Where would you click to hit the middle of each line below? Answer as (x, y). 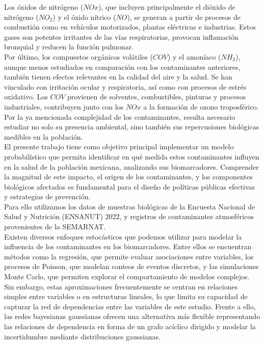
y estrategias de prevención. (47, 196)
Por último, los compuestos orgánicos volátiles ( (78, 56)
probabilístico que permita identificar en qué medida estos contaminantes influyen (132, 156)
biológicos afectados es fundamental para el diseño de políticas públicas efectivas (130, 186)
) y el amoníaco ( (194, 56)
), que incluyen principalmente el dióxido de (167, 7)
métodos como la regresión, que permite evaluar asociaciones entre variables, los (129, 256)
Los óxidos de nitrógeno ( (44, 7)
